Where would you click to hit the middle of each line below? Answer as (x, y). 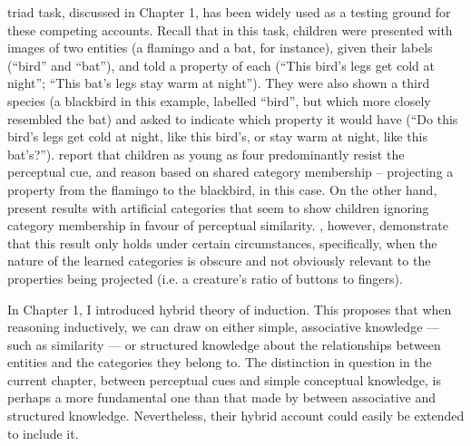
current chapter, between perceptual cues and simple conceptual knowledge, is (224, 379)
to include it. (43, 433)
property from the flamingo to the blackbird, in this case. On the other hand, (222, 189)
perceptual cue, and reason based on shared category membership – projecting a (231, 172)
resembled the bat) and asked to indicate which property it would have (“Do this (233, 118)
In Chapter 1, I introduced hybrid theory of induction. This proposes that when (230, 309)
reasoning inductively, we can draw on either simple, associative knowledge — (224, 327)
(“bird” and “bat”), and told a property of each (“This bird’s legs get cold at (221, 65)
